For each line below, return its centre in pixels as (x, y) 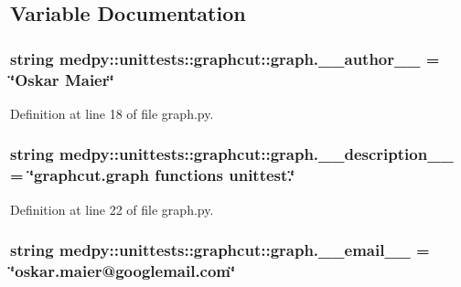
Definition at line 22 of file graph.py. (112, 209)
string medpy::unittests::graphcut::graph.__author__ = (225, 58)
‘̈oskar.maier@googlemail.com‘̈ (123, 271)
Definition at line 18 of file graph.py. (112, 113)
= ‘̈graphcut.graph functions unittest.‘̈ (153, 175)
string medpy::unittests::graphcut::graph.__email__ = (220, 250)
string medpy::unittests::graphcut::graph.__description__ (232, 154)
